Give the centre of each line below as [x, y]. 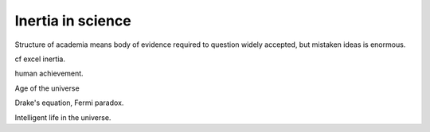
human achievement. [49, 74]
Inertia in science [73, 21]
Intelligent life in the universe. [63, 117]
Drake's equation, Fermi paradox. [69, 103]
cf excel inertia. [40, 59]
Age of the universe [47, 88]
